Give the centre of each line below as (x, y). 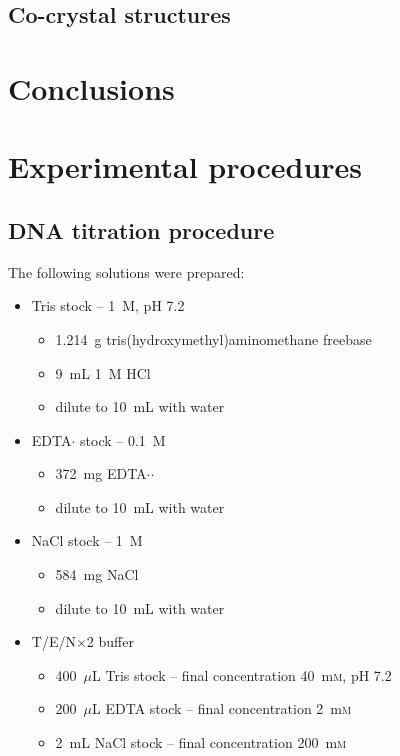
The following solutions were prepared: (126, 271)
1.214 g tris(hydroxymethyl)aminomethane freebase (213, 338)
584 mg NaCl (97, 574)
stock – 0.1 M (123, 439)
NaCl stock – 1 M (87, 540)
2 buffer (110, 641)
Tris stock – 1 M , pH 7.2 (108, 305)
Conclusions (91, 87)
